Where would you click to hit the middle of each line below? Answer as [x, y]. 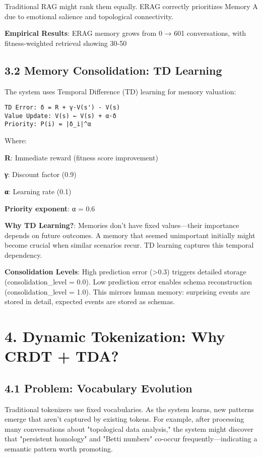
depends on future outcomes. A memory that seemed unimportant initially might [130, 235]
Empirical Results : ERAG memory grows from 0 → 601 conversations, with [125, 33]
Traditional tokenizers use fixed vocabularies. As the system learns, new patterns [129, 409]
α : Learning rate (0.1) [38, 191]
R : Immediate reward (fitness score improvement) [81, 157]
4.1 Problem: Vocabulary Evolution [99, 388]
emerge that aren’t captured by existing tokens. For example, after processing [124, 419]
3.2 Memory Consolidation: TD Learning [113, 70]
